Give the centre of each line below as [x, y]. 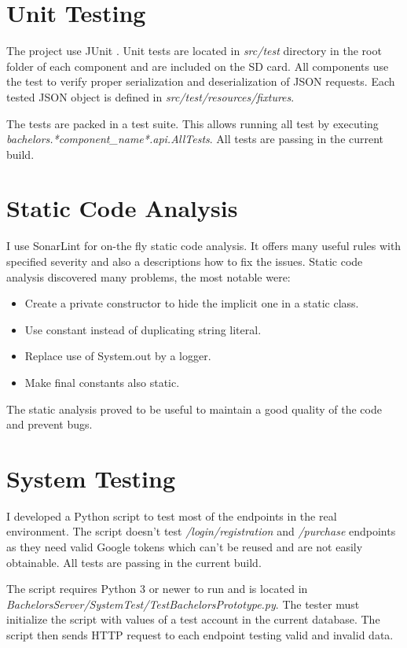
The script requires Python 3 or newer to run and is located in [157, 589]
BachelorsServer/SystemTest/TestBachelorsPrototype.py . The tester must [183, 604]
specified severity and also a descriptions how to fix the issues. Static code [185, 261]
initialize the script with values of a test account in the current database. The [193, 619]
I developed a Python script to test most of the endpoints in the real [172, 515]
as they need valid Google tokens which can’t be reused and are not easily [185, 547]
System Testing [91, 478]
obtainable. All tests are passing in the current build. [134, 562]
